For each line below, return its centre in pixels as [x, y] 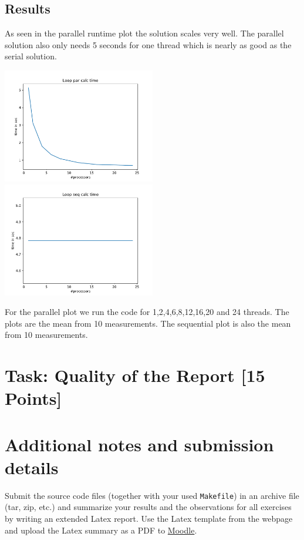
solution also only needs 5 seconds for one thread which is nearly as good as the [148, 44]
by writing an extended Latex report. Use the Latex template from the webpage [149, 519]
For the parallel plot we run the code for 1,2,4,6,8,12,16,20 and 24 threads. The [147, 312]
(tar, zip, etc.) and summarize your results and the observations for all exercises [148, 507]
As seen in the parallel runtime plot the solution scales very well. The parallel [144, 33]
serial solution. [31, 56]
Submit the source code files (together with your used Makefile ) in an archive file [152, 495]
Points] [33, 398]
